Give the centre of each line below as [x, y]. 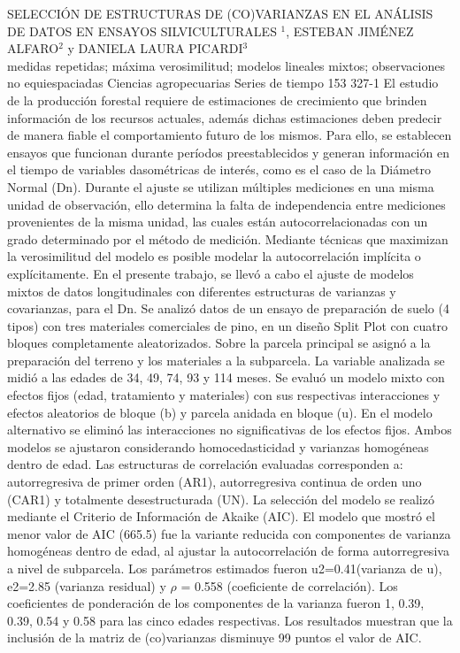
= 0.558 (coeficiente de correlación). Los [289, 585]
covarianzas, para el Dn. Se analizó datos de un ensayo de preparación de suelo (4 [228, 308]
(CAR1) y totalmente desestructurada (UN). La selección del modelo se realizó [221, 499]
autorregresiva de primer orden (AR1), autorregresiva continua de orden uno [215, 482]
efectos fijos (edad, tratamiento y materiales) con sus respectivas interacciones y [224, 395]
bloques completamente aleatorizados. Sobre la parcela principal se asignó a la [219, 343]
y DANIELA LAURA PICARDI [155, 48]
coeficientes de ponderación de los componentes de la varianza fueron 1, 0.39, [216, 603]
